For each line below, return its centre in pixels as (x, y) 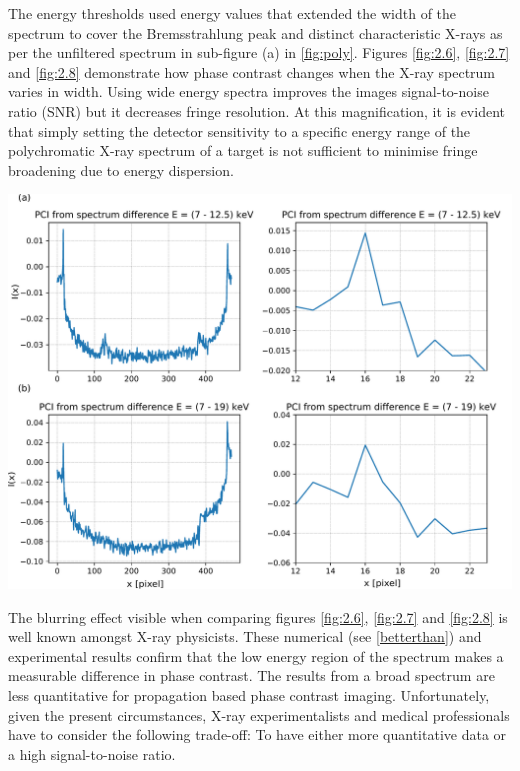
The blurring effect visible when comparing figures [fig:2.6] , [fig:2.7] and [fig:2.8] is (258, 616)
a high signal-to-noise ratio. (92, 753)
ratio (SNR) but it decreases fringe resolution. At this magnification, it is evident (256, 110)
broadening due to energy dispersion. (121, 169)
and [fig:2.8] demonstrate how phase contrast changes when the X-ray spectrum (252, 71)
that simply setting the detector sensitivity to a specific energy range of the (239, 130)
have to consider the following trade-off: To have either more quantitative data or (257, 734)
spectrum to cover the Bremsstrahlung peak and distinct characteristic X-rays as (255, 32)
